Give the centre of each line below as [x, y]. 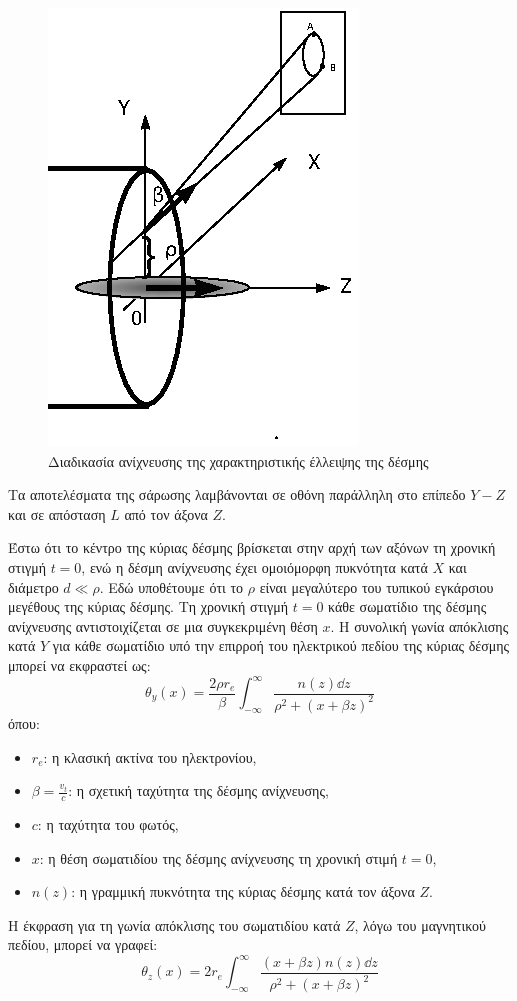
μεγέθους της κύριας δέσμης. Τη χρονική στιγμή [148, 606]
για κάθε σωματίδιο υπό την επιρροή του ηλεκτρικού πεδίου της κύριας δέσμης [281, 645]
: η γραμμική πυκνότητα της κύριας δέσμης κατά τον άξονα [243, 891]
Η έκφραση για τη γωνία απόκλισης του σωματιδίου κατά [174, 924]
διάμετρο [33, 586]
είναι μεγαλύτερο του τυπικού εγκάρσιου [376, 586]
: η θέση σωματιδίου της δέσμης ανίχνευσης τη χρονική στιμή [218, 857]
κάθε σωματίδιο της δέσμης [407, 606]
